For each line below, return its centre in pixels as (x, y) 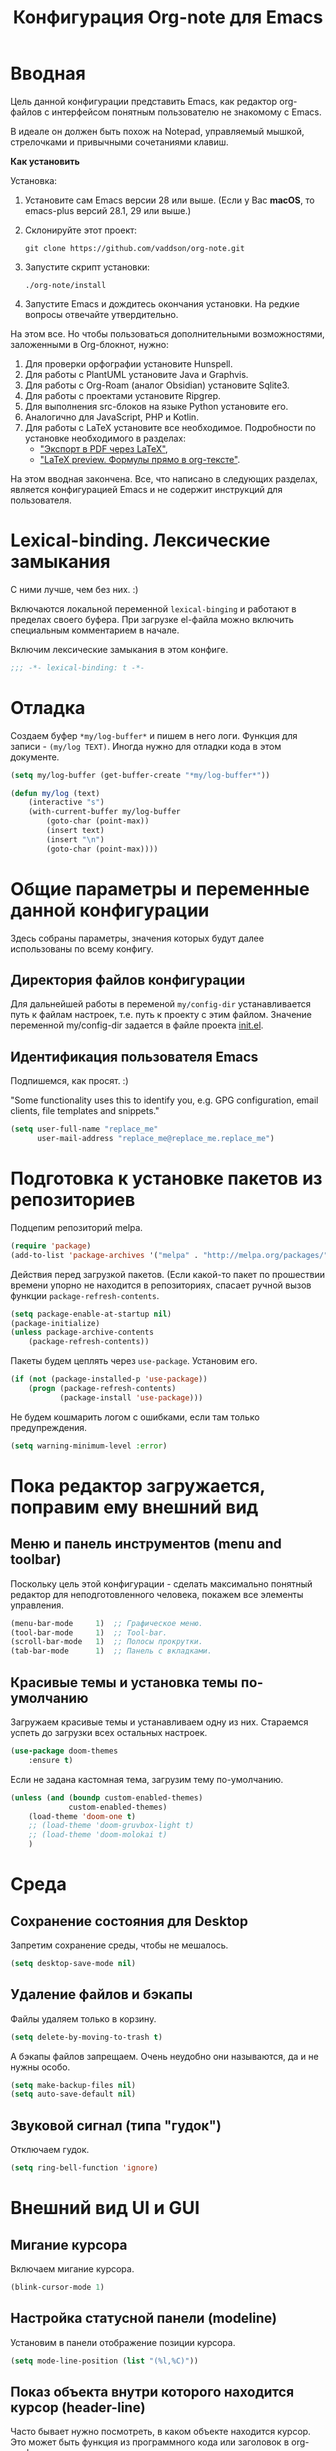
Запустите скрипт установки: (87, 267)
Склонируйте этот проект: (81, 230)
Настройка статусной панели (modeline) (144, 2318)
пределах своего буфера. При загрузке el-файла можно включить (152, 619)
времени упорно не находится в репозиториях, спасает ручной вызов (161, 1285)
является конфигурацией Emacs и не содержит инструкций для (146, 489)
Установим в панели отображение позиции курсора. (123, 2342)
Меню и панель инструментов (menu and (146, 1544)
